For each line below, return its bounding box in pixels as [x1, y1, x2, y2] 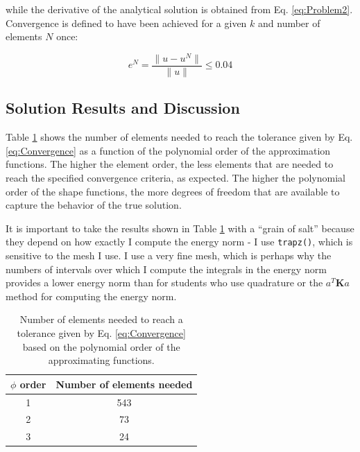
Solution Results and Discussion [6, 97, 240, 119]
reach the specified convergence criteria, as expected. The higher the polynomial [6, 170, 345, 184]
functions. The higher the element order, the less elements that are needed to [6, 157, 334, 171]
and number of [258, 15, 320, 30]
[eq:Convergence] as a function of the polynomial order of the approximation [6, 143, 331, 157]
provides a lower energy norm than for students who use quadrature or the [6, 275, 323, 290]
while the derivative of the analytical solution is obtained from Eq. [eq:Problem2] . [6, 2, 353, 16]
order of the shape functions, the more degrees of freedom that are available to [6, 184, 340, 198]
